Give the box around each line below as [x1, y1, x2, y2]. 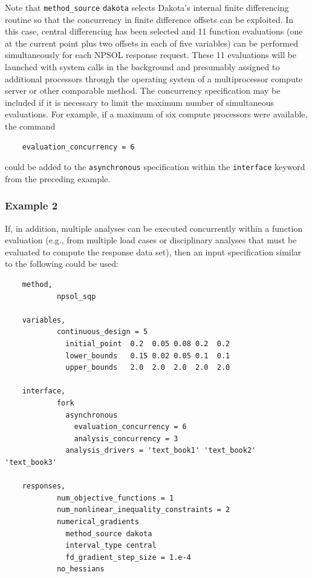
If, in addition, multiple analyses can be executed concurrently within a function [5, 222, 303, 234]
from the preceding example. [5, 172, 111, 185]
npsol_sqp [56, 292, 96, 301]
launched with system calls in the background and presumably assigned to [5, 61, 280, 73]
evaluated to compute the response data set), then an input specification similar [5, 245, 302, 258]
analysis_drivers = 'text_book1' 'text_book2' [65, 446, 256, 455]
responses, [22, 482, 66, 491]
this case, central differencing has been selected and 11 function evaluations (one [5, 25, 303, 38]
